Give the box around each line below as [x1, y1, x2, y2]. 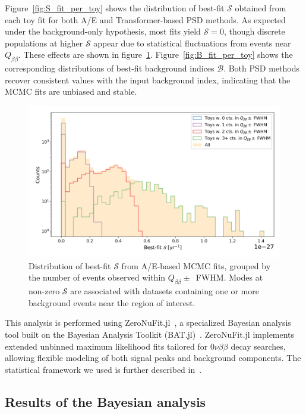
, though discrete [223, 25, 285, 38]
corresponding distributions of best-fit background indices [5, 62, 214, 74]
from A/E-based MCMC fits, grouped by [121, 259, 271, 272]
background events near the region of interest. [29, 296, 195, 309]
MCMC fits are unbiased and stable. [5, 85, 137, 98]
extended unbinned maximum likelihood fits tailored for [5, 340, 208, 352]
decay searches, [231, 340, 286, 352]
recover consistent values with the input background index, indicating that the [5, 73, 291, 86]
